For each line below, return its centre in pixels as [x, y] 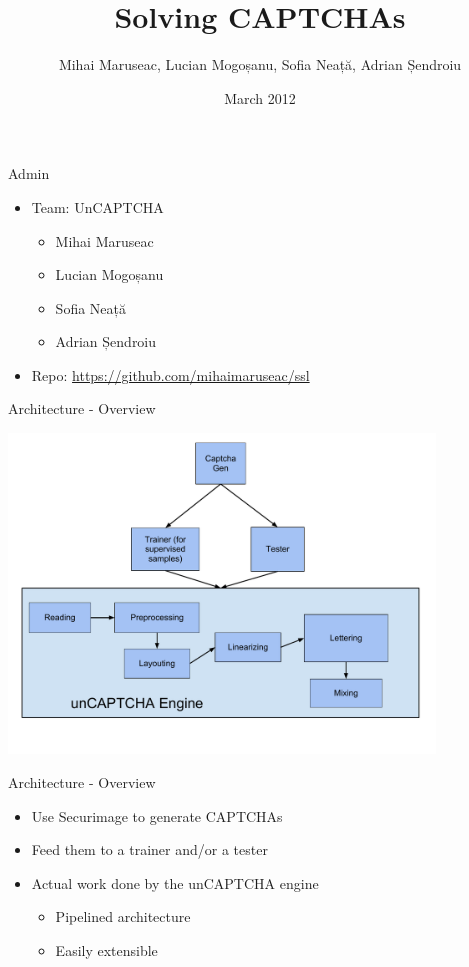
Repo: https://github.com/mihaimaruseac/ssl [170, 374]
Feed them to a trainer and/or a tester [149, 849]
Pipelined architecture [123, 916]
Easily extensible [106, 949]
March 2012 [260, 97]
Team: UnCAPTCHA [97, 206]
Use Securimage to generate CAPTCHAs [157, 815]
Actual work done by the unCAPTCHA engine [175, 882]
